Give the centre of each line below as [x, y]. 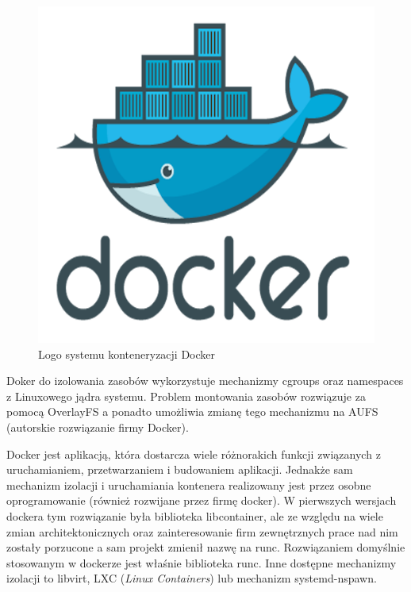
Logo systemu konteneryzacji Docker [127, 354]
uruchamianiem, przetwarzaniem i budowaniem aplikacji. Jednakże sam [180, 469]
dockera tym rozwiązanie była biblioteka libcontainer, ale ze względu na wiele [195, 515]
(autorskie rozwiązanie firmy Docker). [98, 427]
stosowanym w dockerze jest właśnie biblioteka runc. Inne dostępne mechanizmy [202, 562]
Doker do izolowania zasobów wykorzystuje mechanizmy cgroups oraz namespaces [205, 381]
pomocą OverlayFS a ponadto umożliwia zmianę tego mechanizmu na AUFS [192, 411]
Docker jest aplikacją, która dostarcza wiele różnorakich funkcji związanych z [194, 454]
